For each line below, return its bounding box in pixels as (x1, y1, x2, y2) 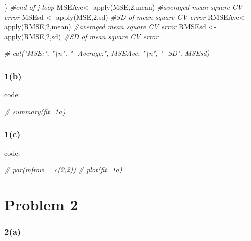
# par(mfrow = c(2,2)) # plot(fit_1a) (4, 164, 122, 175)
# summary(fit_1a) (4, 106, 66, 116)
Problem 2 (4, 194, 78, 214)
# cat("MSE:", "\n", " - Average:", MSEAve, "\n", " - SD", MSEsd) (4, 48, 210, 58)
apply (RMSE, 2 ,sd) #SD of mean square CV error (4, 31, 159, 41)
